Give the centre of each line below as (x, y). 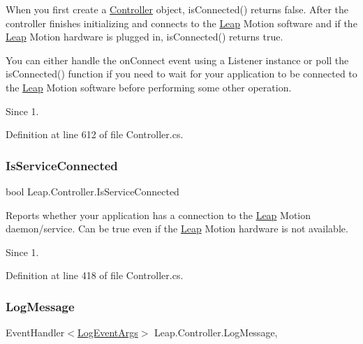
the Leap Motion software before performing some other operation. (149, 87)
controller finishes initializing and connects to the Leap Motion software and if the (181, 23)
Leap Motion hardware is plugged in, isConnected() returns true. (145, 37)
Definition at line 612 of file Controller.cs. (95, 134)
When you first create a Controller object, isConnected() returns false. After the (177, 9)
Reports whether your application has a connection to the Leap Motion (158, 215)
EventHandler (35, 332)
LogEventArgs (108, 332)
